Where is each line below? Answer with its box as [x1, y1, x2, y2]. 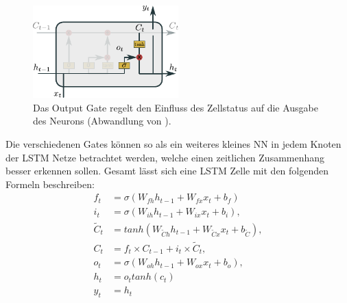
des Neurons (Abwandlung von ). [33, 114, 171, 128]
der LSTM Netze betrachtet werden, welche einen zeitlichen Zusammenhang [5, 150, 325, 164]
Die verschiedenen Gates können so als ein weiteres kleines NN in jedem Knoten [5, 136, 342, 150]
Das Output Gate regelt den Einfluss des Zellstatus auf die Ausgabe [33, 100, 319, 114]
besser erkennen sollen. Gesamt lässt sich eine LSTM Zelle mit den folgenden [5, 163, 329, 178]
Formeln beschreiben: [5, 176, 95, 191]
